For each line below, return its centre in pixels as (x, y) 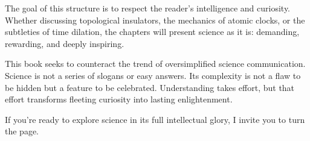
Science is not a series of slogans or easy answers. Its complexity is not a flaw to (153, 75)
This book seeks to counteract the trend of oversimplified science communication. (155, 64)
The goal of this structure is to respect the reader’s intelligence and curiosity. (148, 8)
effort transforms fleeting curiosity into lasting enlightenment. (119, 99)
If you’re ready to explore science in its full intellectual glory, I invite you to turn (155, 119)
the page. (22, 131)
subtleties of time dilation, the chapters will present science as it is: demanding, (152, 32)
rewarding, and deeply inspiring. (65, 43)
